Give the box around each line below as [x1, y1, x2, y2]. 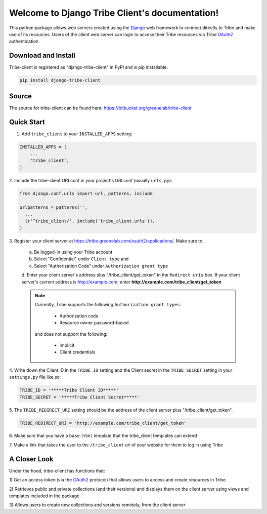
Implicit [59, 342, 75, 348]
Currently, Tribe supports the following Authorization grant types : [35, 302, 181, 308]
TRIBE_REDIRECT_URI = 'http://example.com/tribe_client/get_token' [19, 420, 187, 426]
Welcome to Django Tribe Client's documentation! [9, 7, 219, 18]
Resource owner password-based [59, 320, 129, 326]
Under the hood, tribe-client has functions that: [9, 468, 105, 474]
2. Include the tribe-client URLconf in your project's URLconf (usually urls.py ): [9, 177, 173, 183]
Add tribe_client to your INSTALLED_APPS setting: [21, 131, 133, 137]
